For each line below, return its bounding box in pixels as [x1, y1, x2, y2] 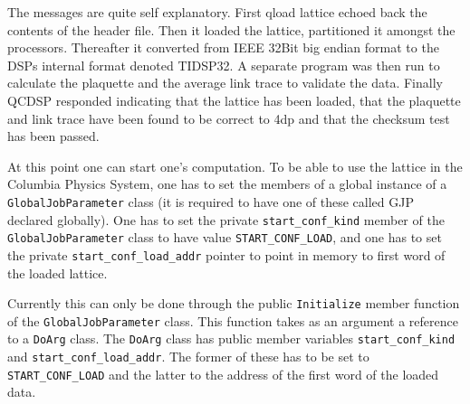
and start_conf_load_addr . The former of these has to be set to [7, 347, 369, 366]
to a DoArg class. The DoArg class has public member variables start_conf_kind [7, 329, 456, 348]
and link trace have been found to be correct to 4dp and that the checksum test [7, 108, 450, 127]
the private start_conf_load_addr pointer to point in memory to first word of [7, 245, 446, 264]
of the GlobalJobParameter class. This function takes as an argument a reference [7, 311, 458, 330]
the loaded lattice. [7, 263, 108, 282]
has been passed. [7, 127, 100, 146]
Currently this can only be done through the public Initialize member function [7, 294, 460, 313]
